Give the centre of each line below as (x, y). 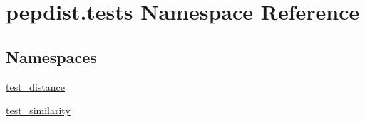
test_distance (35, 86)
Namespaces (51, 56)
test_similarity (38, 110)
